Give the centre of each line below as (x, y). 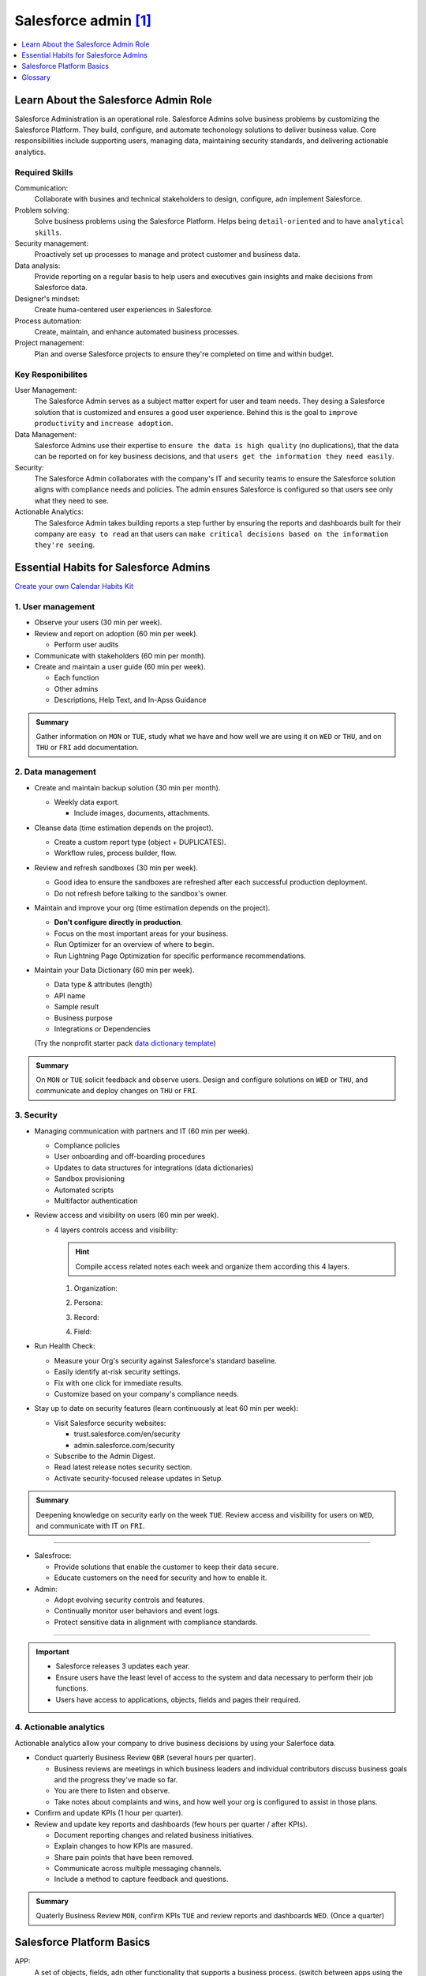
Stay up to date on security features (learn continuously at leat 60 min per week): (166, 1408)
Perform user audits (86, 645)
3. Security (36, 1115)
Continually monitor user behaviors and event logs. (137, 1611)
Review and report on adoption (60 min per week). (116, 633)
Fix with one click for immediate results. (119, 1382)
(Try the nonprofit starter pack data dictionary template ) (125, 1043)
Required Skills (44, 172)
